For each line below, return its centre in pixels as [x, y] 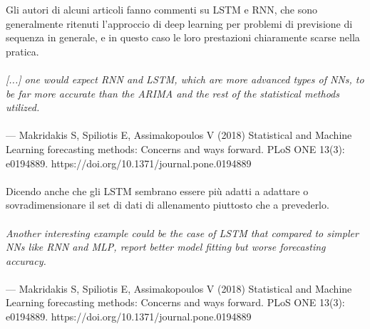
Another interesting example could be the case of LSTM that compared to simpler [182, 233]
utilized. [23, 107]
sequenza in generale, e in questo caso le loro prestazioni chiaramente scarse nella [183, 37]
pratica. [22, 51]
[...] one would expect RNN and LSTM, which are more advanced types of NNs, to [185, 79]
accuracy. [26, 260]
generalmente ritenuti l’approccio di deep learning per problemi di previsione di [179, 23]
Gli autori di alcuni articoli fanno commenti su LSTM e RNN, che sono [162, 9]
